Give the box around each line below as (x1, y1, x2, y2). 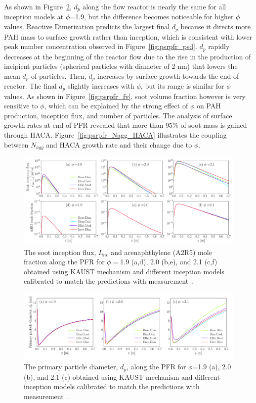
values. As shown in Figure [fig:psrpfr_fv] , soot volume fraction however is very (4, 91, 246, 101)
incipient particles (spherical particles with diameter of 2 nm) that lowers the (4, 61, 238, 71)
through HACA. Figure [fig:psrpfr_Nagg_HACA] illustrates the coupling (4, 130, 227, 140)
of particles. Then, (31, 70, 86, 81)
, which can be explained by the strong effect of (44, 101, 188, 111)
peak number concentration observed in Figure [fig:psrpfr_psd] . (4, 41, 197, 51)
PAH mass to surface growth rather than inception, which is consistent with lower (4, 31, 253, 42)
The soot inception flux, (24, 247, 96, 257)
